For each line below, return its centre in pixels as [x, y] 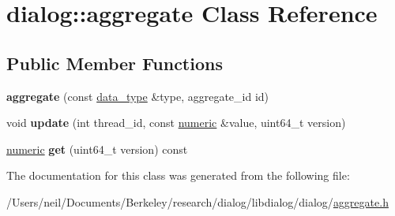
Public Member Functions [115, 63]
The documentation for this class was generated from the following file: [178, 175]
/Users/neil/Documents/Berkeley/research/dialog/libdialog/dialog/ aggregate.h [197, 201]
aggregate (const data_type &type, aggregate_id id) [138, 96]
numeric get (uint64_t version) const [97, 149]
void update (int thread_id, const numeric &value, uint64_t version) [176, 123]
